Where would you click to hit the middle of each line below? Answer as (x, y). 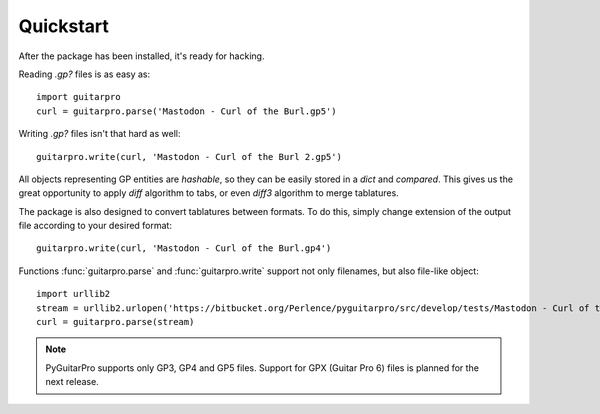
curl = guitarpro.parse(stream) (115, 322)
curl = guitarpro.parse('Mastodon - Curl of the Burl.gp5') (186, 111)
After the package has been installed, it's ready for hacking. (141, 56)
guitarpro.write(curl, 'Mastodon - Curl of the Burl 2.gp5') (189, 156)
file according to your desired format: (95, 226)
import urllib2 (73, 294)
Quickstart (64, 26)
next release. (72, 382)
